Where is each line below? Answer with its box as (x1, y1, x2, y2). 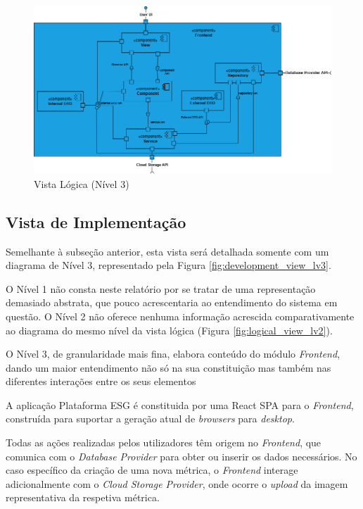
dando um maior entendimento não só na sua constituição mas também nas (6, 360, 331, 375)
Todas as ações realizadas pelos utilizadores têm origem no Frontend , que (6, 435, 321, 450)
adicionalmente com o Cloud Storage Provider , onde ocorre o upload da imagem (6, 476, 348, 491)
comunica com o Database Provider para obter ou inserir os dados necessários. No (6, 448, 357, 463)
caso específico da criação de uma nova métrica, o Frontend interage (6, 463, 298, 477)
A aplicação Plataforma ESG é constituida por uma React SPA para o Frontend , (6, 397, 354, 412)
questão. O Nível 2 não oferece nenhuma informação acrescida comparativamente (6, 308, 355, 323)
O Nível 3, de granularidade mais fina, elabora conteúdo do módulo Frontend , (6, 346, 340, 361)
